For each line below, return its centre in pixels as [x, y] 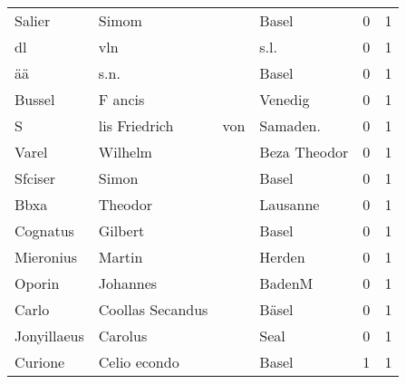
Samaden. [290, 125]
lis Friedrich [136, 125]
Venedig [285, 99]
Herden [282, 257]
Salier [33, 20]
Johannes [128, 283]
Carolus [123, 336]
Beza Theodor [304, 152]
